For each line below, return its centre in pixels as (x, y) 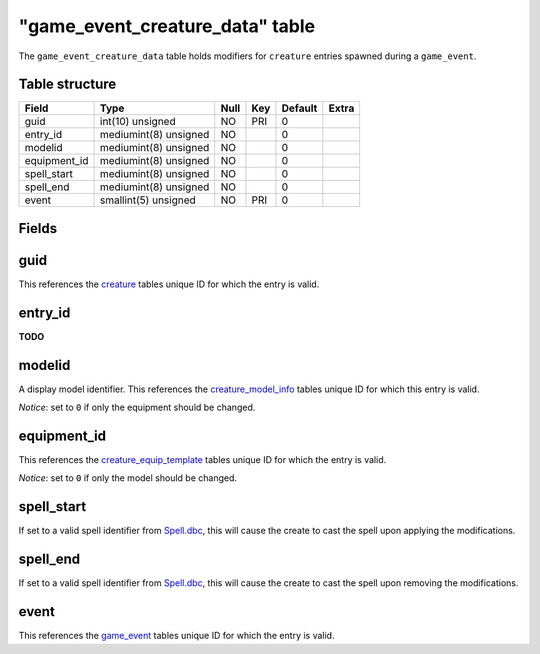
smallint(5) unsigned (148, 200)
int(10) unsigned (138, 122)
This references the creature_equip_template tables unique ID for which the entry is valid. (202, 460)
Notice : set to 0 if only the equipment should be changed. (137, 407)
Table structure (67, 84)
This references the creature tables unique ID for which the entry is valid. (169, 284)
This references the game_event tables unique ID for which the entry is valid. (176, 636)
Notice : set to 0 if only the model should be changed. (128, 478)
